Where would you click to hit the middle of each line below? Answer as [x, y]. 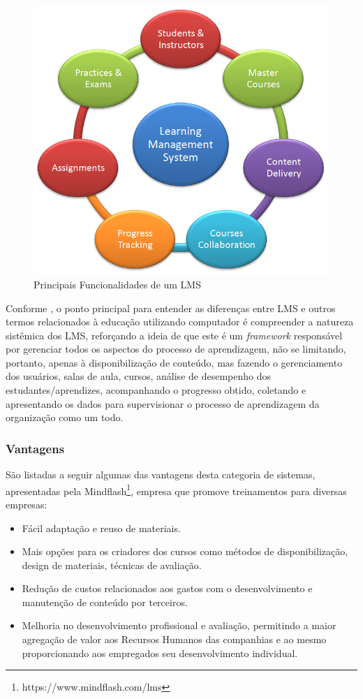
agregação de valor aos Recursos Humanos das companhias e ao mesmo [174, 639]
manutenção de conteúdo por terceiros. [105, 602]
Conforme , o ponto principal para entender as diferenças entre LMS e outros [171, 308]
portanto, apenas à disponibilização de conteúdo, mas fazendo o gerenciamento [174, 362]
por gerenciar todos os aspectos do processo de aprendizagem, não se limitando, [176, 349]
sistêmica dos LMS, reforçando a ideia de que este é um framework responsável [174, 335]
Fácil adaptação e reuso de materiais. [101, 528]
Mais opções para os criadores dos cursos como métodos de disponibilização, [185, 551]
